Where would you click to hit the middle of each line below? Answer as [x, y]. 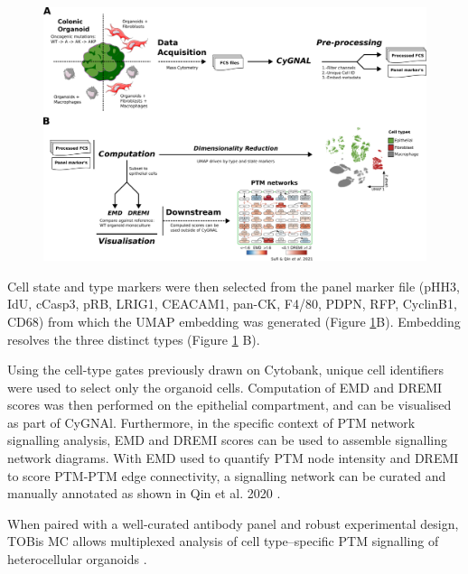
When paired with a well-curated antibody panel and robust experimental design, [233, 523]
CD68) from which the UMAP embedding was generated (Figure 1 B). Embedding [234, 321]
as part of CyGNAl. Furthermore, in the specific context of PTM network [211, 422]
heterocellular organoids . [77, 559]
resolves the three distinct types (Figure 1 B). [134, 339]
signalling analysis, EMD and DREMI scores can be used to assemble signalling [228, 440]
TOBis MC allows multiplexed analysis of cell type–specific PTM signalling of [223, 541]
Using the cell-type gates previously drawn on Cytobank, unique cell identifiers [226, 370]
